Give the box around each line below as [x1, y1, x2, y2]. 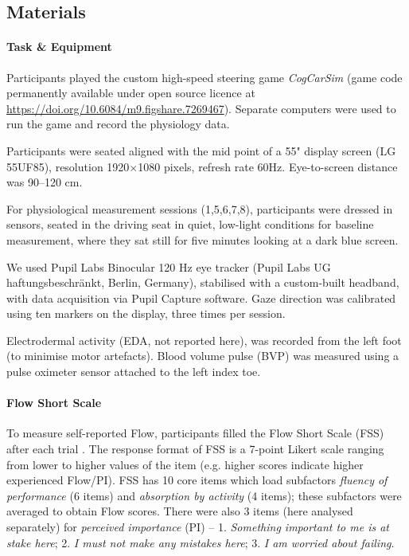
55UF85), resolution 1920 [6, 158, 130, 174]
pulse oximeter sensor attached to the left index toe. [6, 363, 261, 380]
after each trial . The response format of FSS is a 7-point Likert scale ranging [6, 440, 384, 457]
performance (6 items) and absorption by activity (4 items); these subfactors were [6, 487, 402, 503]
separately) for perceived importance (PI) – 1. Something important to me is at [6, 519, 389, 535]
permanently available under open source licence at [6, 84, 255, 101]
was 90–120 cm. [6, 174, 83, 190]
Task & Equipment [6, 38, 112, 55]
